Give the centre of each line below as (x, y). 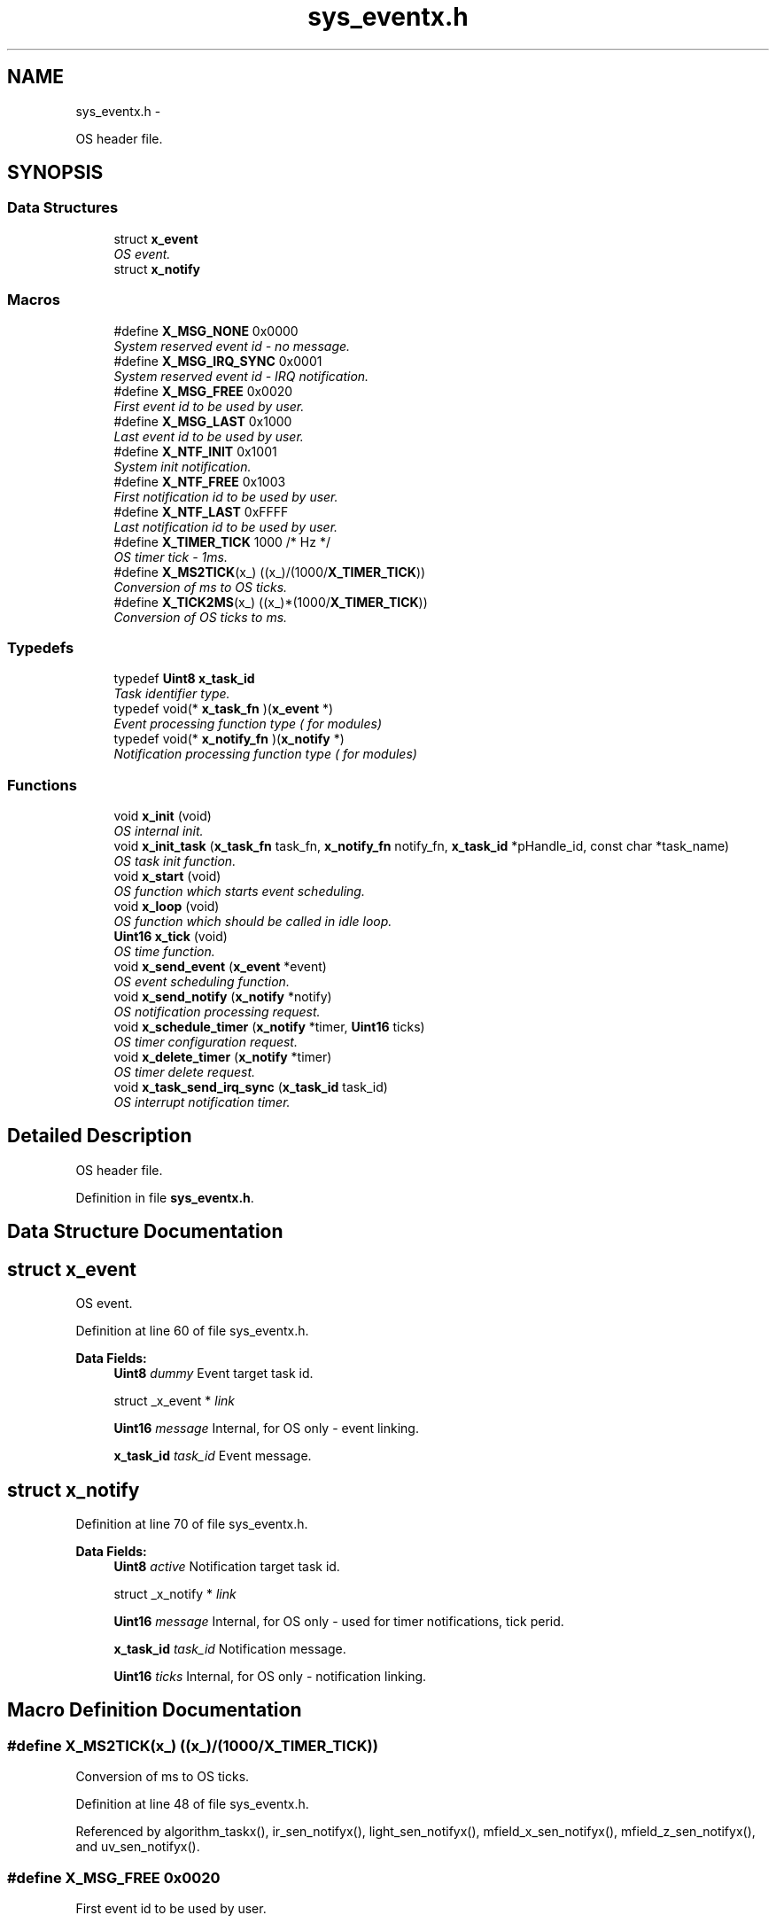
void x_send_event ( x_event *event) (220, 967)
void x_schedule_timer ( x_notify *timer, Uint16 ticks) (269, 1027)
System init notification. (182, 466)
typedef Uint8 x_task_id (184, 679)
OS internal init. (159, 831)
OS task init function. (175, 861)
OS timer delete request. (185, 1072)
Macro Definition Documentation (155, 1710)
